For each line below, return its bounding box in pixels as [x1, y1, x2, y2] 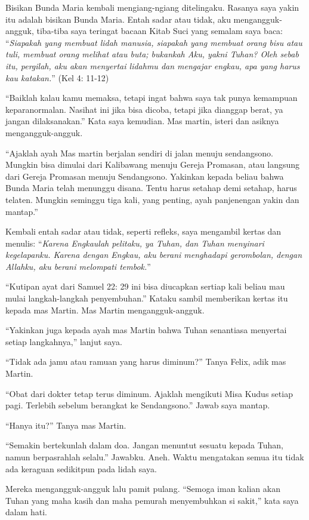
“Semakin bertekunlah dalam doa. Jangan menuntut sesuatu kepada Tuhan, [5, 439, 283, 451]
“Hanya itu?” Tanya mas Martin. [5, 419, 126, 431]
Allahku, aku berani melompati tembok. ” [5, 260, 151, 272]
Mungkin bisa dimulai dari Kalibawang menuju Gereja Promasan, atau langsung [5, 158, 300, 171]
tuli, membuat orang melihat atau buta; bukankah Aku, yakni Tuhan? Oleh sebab [5, 48, 299, 60]
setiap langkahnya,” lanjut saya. [5, 335, 122, 347]
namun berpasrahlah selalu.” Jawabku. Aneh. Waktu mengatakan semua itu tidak [5, 451, 304, 463]
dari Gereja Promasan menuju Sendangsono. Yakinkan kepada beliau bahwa [5, 170, 284, 182]
